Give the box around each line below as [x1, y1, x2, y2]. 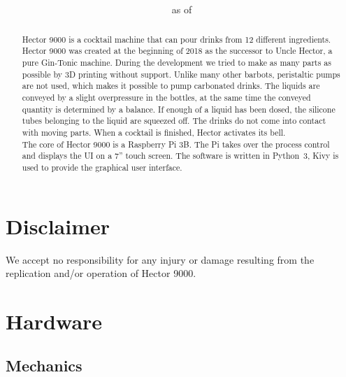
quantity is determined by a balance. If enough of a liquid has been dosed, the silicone [22, 103, 336, 115]
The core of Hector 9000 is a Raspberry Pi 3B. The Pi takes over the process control [22, 138, 330, 150]
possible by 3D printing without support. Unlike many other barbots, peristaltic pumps [22, 68, 340, 80]
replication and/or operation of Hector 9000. [6, 266, 196, 280]
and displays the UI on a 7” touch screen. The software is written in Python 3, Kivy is [22, 150, 339, 162]
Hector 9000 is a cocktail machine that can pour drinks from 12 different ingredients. [22, 33, 331, 45]
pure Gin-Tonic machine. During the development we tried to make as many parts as [22, 57, 331, 69]
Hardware [6, 306, 103, 335]
